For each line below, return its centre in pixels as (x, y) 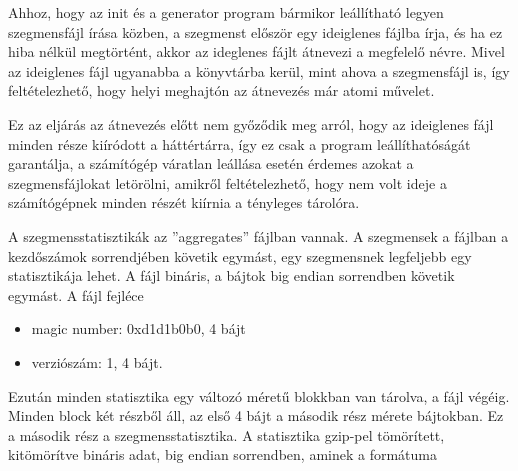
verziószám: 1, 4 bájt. (97, 361)
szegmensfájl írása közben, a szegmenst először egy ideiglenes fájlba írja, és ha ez (255, 31)
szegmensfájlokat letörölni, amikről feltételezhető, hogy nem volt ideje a (227, 182)
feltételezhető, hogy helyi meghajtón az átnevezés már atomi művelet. (221, 90)
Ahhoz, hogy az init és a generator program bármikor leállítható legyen (226, 12)
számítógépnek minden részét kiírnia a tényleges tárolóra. (184, 202)
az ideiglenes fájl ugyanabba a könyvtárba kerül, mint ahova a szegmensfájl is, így (259, 70)
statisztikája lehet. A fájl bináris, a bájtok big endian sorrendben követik (231, 275)
